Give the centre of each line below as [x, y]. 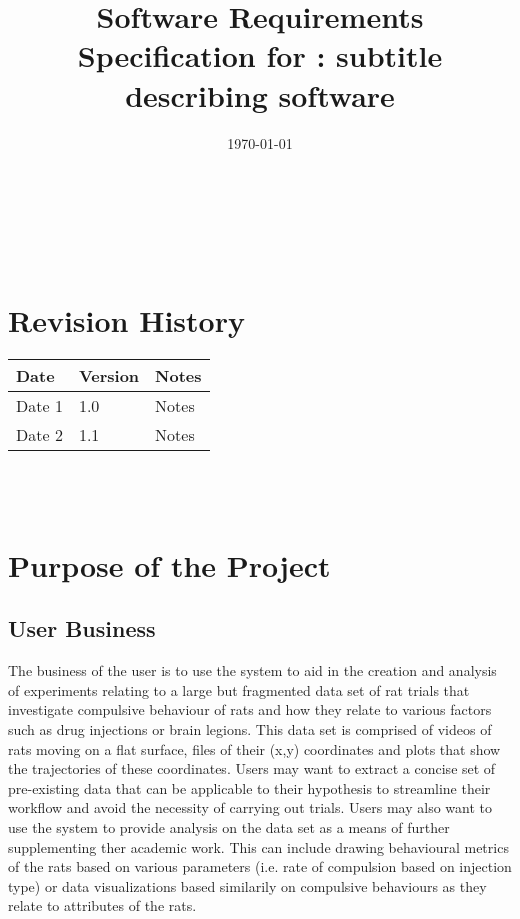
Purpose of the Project [169, 564]
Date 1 [39, 406]
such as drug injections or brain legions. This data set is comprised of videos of [250, 728]
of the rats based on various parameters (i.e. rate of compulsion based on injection [260, 866]
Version [109, 376]
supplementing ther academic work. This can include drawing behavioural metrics [258, 846]
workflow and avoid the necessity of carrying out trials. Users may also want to [250, 807]
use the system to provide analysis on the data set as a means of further [229, 826]
